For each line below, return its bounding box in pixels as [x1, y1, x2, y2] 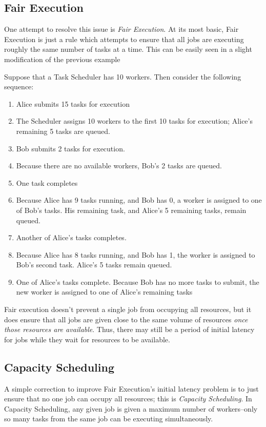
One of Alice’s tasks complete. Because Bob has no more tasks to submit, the [16, 276, 259, 287]
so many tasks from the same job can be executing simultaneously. [4, 413, 213, 424]
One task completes [16, 177, 78, 188]
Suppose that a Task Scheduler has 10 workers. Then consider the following [4, 71, 241, 82]
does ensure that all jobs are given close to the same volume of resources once [4, 314, 248, 324]
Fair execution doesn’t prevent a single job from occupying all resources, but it [4, 304, 252, 315]
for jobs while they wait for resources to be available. [4, 334, 170, 344]
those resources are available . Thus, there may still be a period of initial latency [4, 324, 255, 335]
